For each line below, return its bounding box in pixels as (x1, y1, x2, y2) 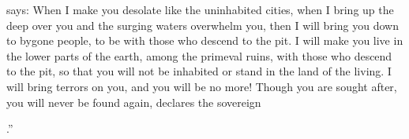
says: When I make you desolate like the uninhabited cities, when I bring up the (6, 2, 394, 17)
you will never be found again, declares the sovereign (6, 93, 261, 110)
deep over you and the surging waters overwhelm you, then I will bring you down (6, 16, 399, 33)
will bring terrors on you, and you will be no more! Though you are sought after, (6, 78, 397, 94)
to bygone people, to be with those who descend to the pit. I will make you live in (6, 32, 403, 49)
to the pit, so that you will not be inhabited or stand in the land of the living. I (6, 63, 392, 79)
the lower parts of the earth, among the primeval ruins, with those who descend (6, 47, 392, 64)
